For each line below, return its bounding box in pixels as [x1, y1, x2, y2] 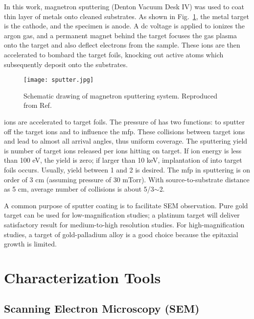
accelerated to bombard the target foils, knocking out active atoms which [4, 49, 224, 59]
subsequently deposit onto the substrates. [4, 59, 128, 69]
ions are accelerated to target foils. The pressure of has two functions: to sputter [4, 117, 245, 126]
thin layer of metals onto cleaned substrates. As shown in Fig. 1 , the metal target [4, 11, 249, 21]
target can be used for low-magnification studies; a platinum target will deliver [4, 210, 240, 220]
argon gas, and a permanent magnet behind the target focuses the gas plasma [4, 30, 237, 40]
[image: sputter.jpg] [23, 76, 94, 84]
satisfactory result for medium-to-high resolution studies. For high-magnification [4, 219, 245, 229]
